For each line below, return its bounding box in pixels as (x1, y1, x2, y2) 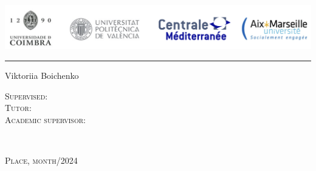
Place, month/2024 (5, 153, 78, 166)
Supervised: (5, 89, 48, 102)
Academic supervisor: (5, 113, 86, 126)
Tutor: (5, 101, 32, 114)
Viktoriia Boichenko (5, 69, 79, 81)
